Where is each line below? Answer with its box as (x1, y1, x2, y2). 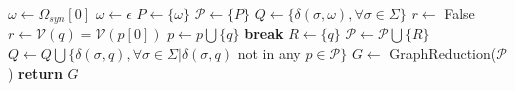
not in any (237, 43, 301, 64)
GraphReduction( (389, 43, 497, 64)
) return (8, 62, 63, 83)
